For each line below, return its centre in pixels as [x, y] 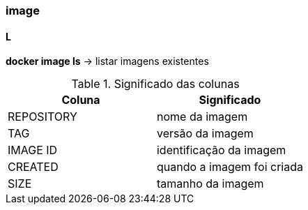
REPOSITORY [43, 117]
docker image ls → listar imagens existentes [107, 61]
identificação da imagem [221, 150]
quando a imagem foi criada [230, 167]
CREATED [33, 167]
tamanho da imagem [210, 184]
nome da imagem [202, 117]
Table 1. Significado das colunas [155, 84]
